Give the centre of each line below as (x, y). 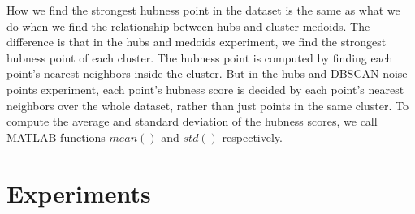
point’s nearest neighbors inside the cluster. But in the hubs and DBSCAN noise (207, 73)
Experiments (79, 193)
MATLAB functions (56, 137)
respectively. (252, 137)
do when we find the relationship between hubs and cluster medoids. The (188, 26)
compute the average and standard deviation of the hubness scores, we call (192, 121)
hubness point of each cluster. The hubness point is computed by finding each (200, 57)
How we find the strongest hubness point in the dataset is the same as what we (203, 10)
